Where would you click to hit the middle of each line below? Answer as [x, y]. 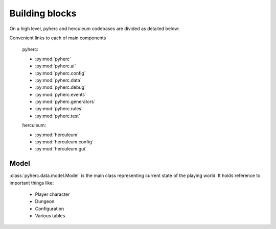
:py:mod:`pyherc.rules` [59, 109]
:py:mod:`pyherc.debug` [61, 87]
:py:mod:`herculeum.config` [64, 142]
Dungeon [45, 201]
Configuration [50, 209]
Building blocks [43, 13]
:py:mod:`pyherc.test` [57, 116]
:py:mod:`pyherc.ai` [55, 66]
